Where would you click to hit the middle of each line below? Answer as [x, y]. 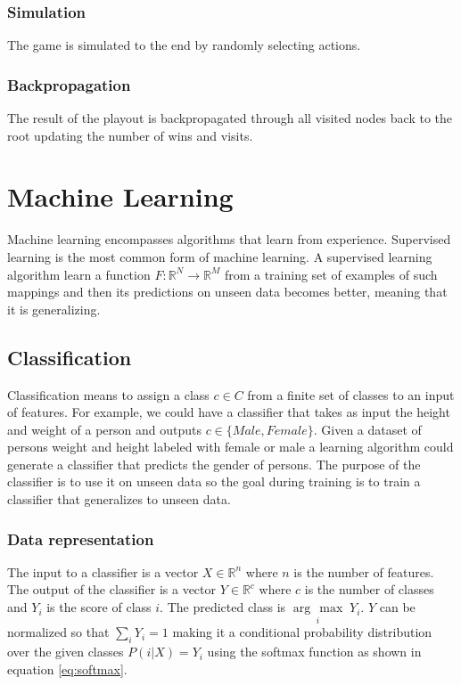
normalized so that [58, 632]
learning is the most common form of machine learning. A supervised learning [220, 256]
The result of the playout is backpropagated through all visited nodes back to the [230, 118]
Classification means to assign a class [108, 394]
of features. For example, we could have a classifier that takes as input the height [229, 412]
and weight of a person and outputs [104, 429]
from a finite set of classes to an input [351, 394]
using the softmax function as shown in [314, 652]
